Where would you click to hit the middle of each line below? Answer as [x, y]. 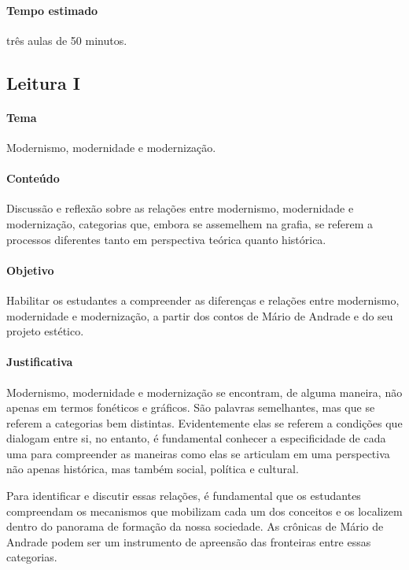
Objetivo [30, 270]
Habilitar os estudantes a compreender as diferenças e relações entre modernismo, [203, 300]
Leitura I [43, 82]
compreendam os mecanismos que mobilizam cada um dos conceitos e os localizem [204, 511]
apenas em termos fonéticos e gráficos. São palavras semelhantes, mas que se [191, 407]
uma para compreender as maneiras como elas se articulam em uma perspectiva [198, 453]
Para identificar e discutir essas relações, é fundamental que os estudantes [184, 496]
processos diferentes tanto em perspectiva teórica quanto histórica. [166, 239]
